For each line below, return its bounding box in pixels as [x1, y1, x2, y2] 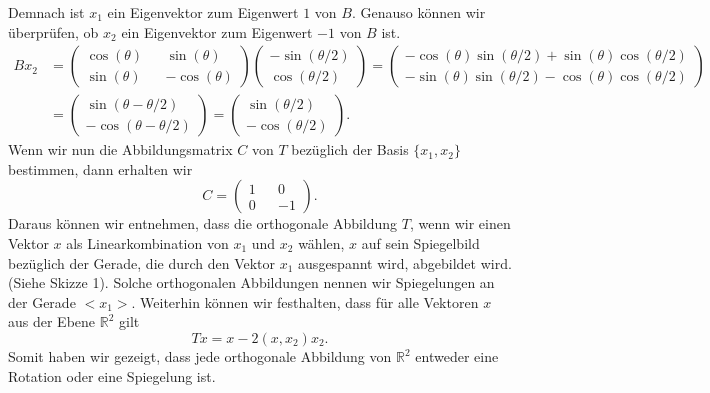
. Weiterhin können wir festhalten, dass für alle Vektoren [131, 291, 479, 312]
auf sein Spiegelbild [361, 233, 480, 254]
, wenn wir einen [409, 213, 511, 234]
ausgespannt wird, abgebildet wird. [298, 252, 512, 273]
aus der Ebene [8, 311, 96, 332]
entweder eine [415, 346, 499, 366]
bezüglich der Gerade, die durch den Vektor [8, 252, 276, 273]
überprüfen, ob [8, 21, 99, 42]
